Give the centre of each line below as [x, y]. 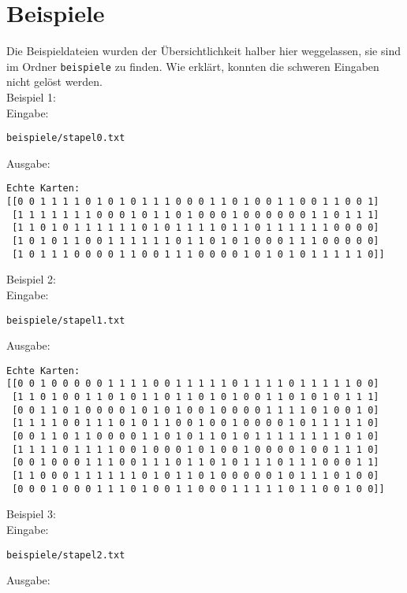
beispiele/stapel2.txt [66, 555]
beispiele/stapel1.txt [66, 320]
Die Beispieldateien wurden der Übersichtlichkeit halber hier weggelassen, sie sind [203, 51]
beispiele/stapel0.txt [66, 138]
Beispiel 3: [31, 514]
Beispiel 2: [31, 279]
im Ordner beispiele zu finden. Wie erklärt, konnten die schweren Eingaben [193, 66]
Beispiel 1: [31, 96]
